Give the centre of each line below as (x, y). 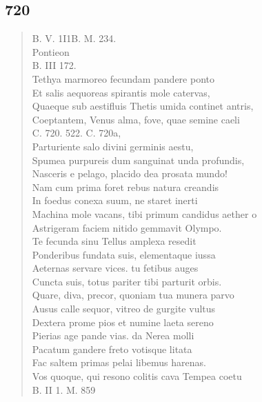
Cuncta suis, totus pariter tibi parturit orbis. (127, 281)
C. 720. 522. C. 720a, (77, 133)
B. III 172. (54, 65)
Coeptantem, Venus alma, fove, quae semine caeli (136, 119)
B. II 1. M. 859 (64, 389)
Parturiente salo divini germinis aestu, (113, 146)
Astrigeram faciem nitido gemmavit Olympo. (127, 227)
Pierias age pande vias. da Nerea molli (113, 335)
